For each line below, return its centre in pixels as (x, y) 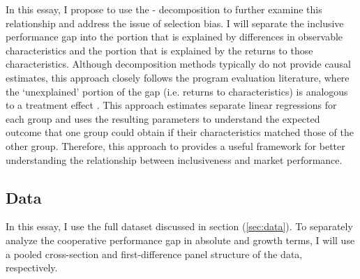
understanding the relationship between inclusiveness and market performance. (174, 159)
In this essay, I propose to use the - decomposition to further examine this (164, 9)
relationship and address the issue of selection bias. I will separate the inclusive (175, 23)
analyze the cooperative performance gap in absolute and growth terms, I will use (180, 240)
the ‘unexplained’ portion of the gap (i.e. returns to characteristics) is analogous (177, 91)
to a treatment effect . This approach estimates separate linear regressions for (171, 105)
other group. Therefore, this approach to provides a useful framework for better (175, 145)
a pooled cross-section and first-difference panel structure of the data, (154, 254)
